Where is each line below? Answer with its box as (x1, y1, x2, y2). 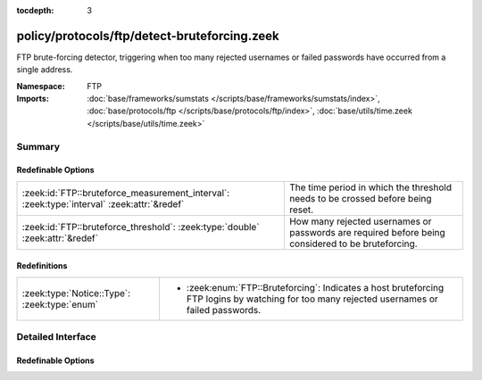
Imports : (16, 94, 49, 104)
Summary (16, 140, 61, 153)
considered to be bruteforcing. (288, 237, 419, 250)
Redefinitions (16, 260, 68, 271)
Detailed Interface (16, 331, 97, 343)
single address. (16, 64, 73, 75)
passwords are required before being (288, 226, 445, 238)
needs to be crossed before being (288, 192, 432, 204)
